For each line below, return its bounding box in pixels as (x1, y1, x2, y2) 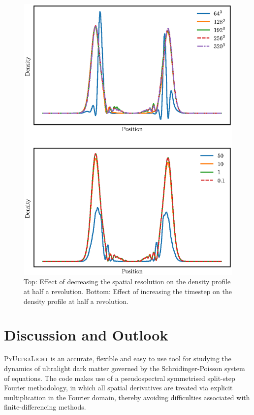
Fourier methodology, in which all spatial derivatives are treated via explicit (4, 382, 233, 393)
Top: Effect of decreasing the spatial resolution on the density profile (24, 276, 231, 287)
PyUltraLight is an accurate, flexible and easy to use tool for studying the (4, 353, 231, 364)
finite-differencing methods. (4, 402, 86, 412)
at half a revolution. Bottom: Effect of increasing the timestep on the (24, 286, 232, 297)
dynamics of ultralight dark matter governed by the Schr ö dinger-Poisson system (4, 363, 245, 373)
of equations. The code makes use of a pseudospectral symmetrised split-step (4, 373, 235, 383)
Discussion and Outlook (4, 325, 168, 345)
